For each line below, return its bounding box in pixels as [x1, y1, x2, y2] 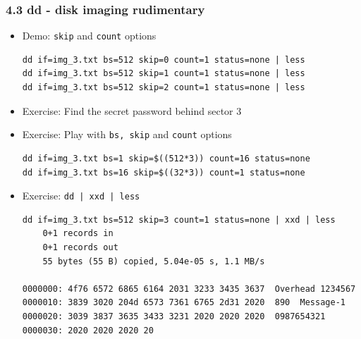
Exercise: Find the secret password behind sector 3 [22, 103, 242, 118]
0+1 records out [42, 242, 118, 252]
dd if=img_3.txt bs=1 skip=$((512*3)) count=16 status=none [22, 153, 310, 164]
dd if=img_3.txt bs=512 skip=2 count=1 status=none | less [22, 82, 305, 93]
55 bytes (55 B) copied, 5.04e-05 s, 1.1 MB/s [42, 256, 265, 266]
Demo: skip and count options [22, 28, 157, 43]
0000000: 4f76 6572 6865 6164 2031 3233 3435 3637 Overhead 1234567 [22, 283, 356, 294]
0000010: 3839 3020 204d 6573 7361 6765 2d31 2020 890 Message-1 [22, 297, 345, 308]
